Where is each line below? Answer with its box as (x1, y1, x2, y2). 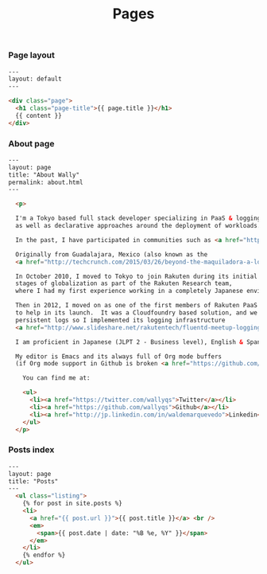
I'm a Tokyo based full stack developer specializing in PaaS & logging (15, 214, 261, 223)
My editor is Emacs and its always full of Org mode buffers (15, 352, 222, 361)
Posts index (8, 444, 55, 455)
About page (8, 138, 55, 149)
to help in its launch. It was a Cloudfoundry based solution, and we (15, 309, 258, 317)
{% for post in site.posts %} (22, 499, 123, 508)
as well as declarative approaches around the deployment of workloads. (15, 222, 261, 230)
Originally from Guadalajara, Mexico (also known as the (15, 250, 208, 259)
